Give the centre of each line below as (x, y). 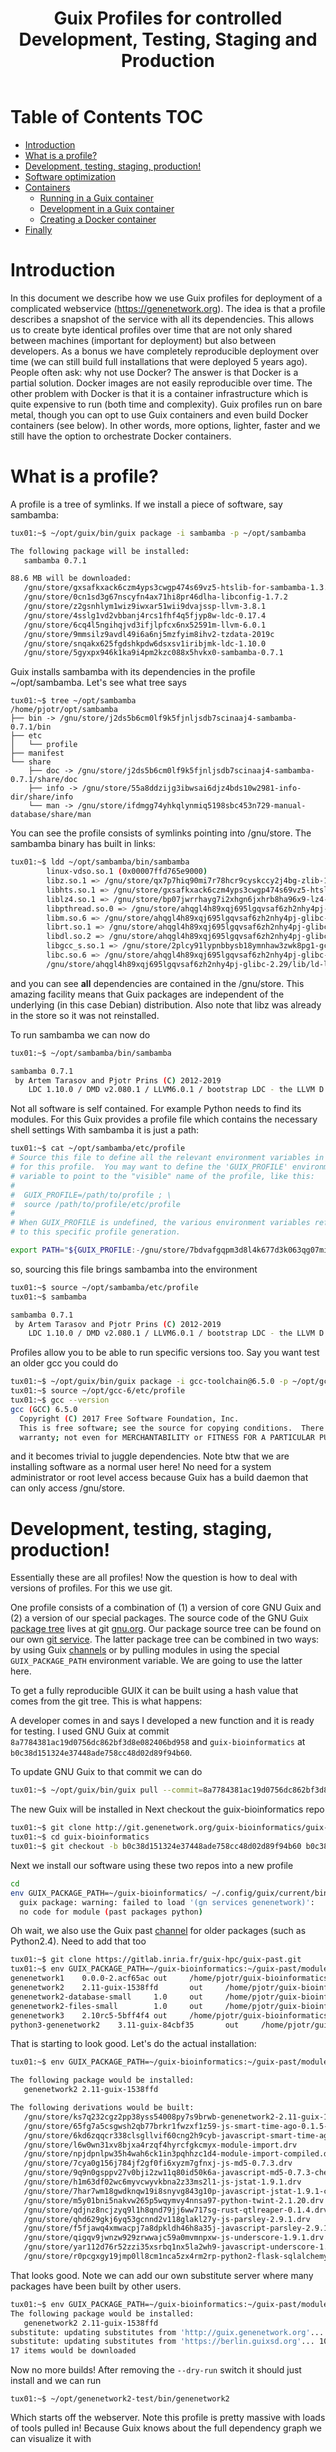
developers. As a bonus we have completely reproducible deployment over (165, 351)
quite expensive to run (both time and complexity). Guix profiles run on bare (166, 404)
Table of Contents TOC (107, 117)
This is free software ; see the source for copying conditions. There (172, 1428)
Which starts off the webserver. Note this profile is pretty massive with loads (168, 2418)
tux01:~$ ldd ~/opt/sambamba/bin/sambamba (100, 862)
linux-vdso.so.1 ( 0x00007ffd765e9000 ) (127, 872)
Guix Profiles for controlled (168, 18)
